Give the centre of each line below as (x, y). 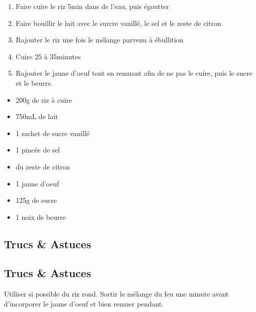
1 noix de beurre (41, 217)
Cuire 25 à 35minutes (48, 56)
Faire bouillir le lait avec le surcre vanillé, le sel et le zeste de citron (118, 23)
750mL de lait (37, 116)
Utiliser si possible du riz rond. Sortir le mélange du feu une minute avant (117, 294)
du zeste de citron (43, 166)
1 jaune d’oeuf (37, 183)
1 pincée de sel (38, 150)
